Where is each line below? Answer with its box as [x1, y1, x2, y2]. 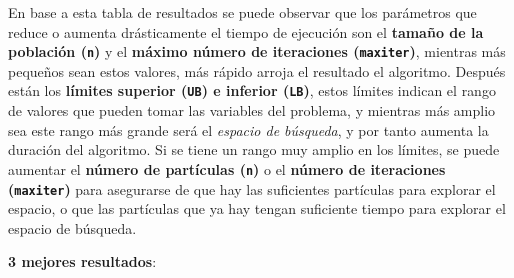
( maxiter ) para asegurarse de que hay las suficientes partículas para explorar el [8, 178, 496, 199]
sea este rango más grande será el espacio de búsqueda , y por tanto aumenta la [8, 119, 489, 140]
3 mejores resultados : [8, 251, 157, 272]
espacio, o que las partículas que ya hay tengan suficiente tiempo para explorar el [8, 198, 506, 219]
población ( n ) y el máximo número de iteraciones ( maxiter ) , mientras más [8, 41, 506, 62]
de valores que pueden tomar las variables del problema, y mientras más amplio [8, 100, 496, 121]
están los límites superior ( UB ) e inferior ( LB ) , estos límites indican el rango [8, 80, 496, 101]
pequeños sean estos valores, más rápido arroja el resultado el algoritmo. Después [8, 60, 506, 81]
